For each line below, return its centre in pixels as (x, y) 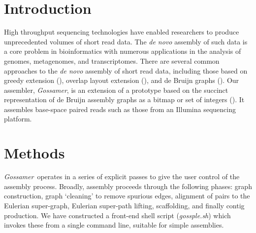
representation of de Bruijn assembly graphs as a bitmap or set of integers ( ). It (124, 99)
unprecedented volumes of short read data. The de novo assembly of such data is (126, 41)
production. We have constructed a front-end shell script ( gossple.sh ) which (117, 215)
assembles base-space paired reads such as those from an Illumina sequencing (120, 109)
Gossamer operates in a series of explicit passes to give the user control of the (122, 176)
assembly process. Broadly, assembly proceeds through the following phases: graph (128, 186)
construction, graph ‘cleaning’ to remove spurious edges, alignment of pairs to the (127, 196)
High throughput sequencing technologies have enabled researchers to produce (122, 32)
